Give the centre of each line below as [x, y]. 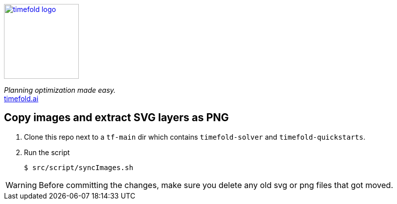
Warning [21, 185]
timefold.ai [21, 99]
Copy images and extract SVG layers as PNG [116, 118]
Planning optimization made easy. [60, 90]
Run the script [47, 152]
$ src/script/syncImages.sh [79, 167]
